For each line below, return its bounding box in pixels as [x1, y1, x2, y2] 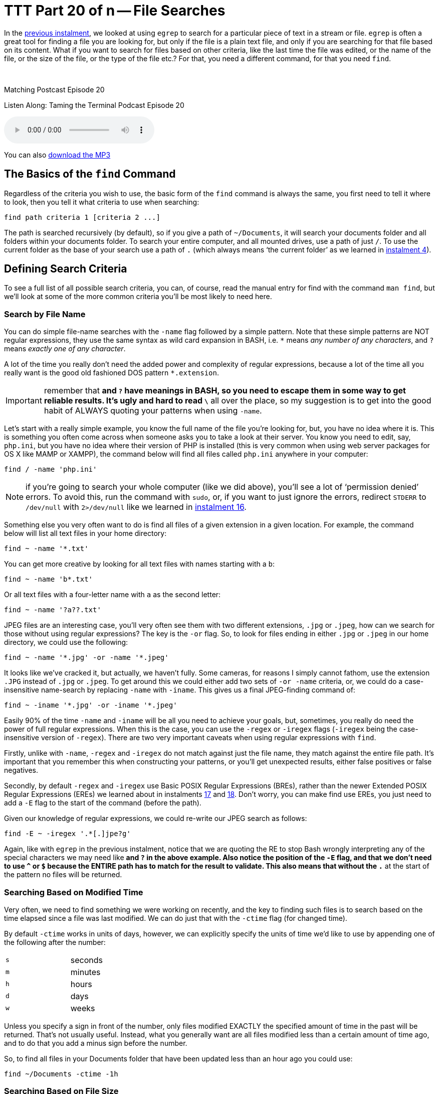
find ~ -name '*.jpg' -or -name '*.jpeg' [4, 653, 169, 662]
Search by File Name [4, 309, 86, 319]
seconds [70, 954, 103, 965]
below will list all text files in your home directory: [4, 529, 167, 538]
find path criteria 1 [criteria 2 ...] [4, 213, 160, 221]
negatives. [4, 766, 39, 775]
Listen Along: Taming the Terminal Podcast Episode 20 [4, 100, 184, 109]
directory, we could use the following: [4, 638, 128, 647]
